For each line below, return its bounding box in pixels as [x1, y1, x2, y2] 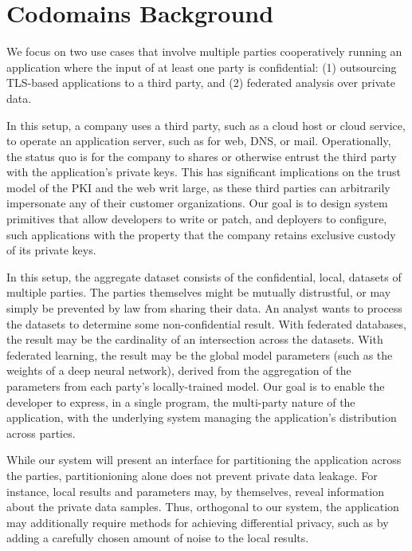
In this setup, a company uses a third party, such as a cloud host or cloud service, [6, 116, 406, 133]
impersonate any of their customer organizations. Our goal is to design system [6, 195, 388, 211]
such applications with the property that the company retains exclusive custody [6, 226, 396, 242]
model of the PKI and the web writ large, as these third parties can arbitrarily [6, 179, 390, 195]
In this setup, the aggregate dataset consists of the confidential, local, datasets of [6, 268, 402, 285]
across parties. [6, 424, 76, 441]
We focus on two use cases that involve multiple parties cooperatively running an [6, 43, 402, 60]
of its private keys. [6, 242, 96, 258]
